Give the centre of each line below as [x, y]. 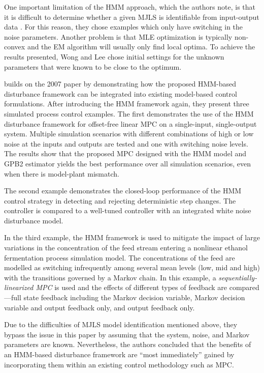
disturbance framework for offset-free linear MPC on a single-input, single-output [130, 123]
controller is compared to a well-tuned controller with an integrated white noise [128, 210]
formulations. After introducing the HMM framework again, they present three [127, 104]
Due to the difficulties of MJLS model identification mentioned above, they [121, 324]
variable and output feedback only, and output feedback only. [100, 307]
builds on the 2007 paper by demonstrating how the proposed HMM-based [120, 84]
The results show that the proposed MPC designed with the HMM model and [125, 153]
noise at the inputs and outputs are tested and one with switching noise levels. [126, 143]
